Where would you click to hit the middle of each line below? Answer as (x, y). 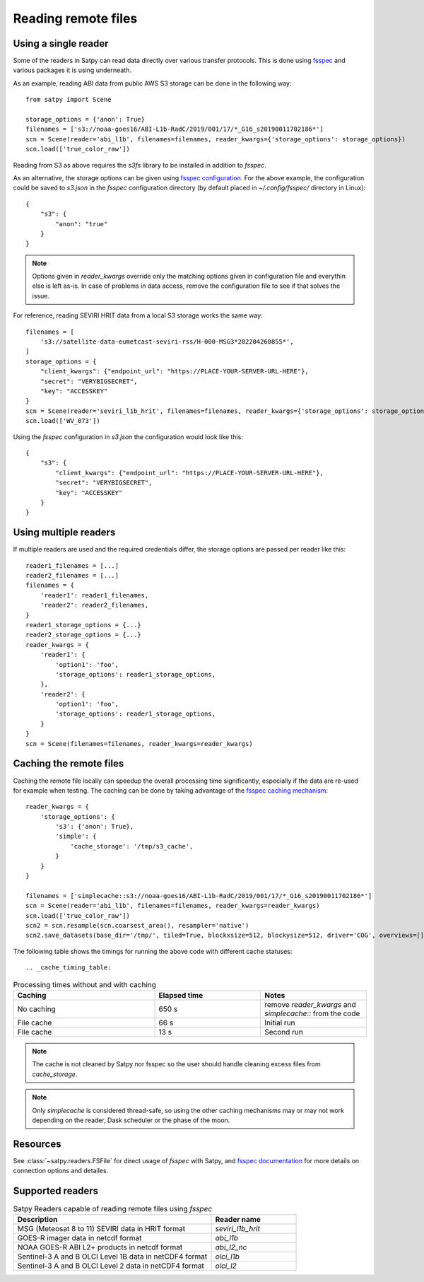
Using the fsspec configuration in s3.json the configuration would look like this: (128, 437)
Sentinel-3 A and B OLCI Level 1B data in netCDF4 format (112, 1257)
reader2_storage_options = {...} (83, 635)
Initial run (280, 1022)
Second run (284, 1032)
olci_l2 (226, 1266)
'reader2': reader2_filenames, (94, 605)
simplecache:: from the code (312, 1013)
